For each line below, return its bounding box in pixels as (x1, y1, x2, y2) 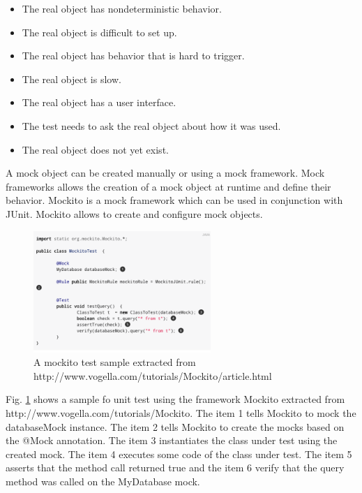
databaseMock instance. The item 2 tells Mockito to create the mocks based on (6, 419, 345, 434)
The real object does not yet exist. (22, 142, 169, 156)
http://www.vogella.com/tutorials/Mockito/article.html (33, 368, 272, 383)
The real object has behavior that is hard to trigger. (22, 48, 245, 63)
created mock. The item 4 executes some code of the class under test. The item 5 (6, 446, 352, 461)
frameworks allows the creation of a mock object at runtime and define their (6, 179, 331, 193)
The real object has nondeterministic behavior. (22, 1, 222, 15)
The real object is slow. (22, 71, 121, 86)
